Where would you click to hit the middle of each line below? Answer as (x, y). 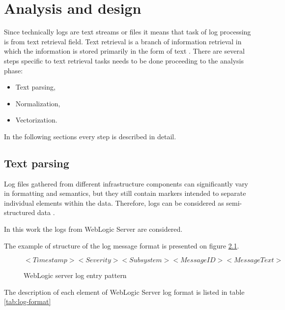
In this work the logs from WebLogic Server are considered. (93, 229)
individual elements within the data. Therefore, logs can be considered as (114, 202)
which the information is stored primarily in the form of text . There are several (124, 51)
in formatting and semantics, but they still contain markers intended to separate (125, 193)
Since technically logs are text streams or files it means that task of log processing (128, 32)
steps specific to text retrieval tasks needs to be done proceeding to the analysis (124, 60)
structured (20, 212)
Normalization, (38, 103)
